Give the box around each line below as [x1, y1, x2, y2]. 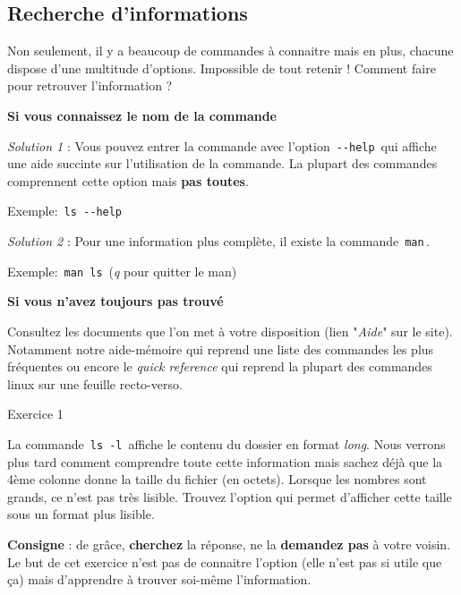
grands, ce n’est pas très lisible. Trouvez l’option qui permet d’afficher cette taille [7, 487, 452, 506]
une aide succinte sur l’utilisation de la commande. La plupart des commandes [7, 154, 438, 173]
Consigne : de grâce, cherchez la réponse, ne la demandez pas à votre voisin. [7, 534, 451, 553]
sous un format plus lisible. [7, 505, 155, 523]
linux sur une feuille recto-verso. [7, 374, 183, 393]
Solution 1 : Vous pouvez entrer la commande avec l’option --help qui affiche [7, 136, 437, 155]
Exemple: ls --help [7, 201, 123, 220]
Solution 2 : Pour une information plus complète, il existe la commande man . [7, 232, 430, 251]
